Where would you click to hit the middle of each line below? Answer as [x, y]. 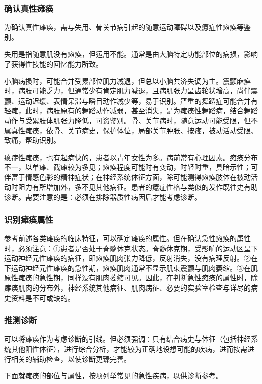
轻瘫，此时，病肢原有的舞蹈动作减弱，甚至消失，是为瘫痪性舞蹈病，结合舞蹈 [131, 110]
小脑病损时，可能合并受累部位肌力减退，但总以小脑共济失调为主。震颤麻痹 [127, 81]
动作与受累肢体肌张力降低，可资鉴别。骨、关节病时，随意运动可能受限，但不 [131, 120]
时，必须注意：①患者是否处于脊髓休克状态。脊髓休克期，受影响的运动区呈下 [131, 248]
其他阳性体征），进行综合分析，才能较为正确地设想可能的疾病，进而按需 [129, 348]
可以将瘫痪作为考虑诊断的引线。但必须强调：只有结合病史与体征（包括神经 [127, 339]
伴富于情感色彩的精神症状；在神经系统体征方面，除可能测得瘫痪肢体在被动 [127, 177]
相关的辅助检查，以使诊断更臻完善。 [71, 358]
